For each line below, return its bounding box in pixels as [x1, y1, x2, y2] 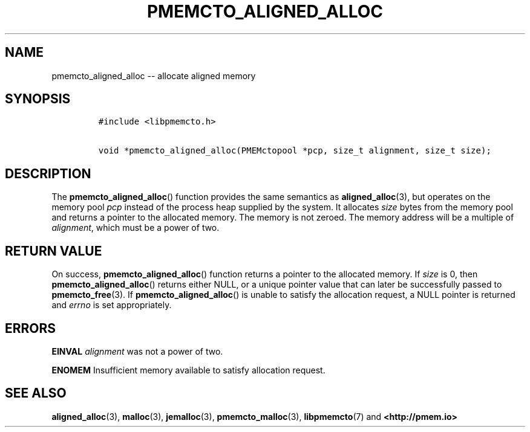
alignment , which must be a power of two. [51, 222, 220, 233]
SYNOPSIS [5, 91, 71, 107]
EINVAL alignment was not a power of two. [51, 346, 223, 356]
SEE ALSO [5, 385, 67, 401]
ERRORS [5, 320, 56, 336]
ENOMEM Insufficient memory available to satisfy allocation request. [51, 364, 326, 375]
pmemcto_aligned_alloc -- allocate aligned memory [51, 70, 256, 81]
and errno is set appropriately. [51, 300, 172, 311]
